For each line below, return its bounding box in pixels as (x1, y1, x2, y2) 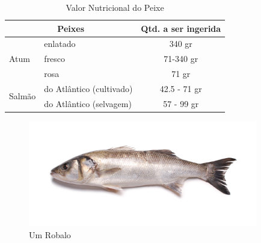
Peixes (57, 22, 84, 34)
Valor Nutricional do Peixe (66, 1, 164, 13)
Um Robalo (29, 228, 71, 241)
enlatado (44, 37, 76, 50)
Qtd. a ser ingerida (141, 22, 221, 34)
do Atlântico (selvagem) (44, 97, 132, 109)
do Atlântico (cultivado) (44, 82, 133, 94)
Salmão (9, 90, 36, 102)
